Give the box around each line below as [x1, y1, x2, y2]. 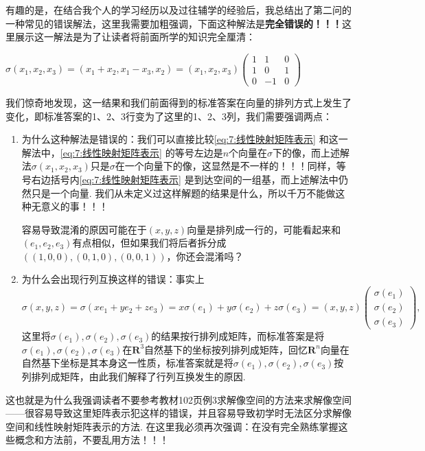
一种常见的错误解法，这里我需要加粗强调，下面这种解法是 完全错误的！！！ [5, 16, 342, 30]
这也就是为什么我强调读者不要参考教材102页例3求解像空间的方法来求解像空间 [5, 392, 352, 406]
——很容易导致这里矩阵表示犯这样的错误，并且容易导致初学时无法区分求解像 [5, 406, 352, 420]
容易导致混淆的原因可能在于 [21, 222, 147, 236]
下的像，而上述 [273, 145, 341, 159]
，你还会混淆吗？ [166, 248, 244, 263]
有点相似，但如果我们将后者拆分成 [72, 235, 227, 250]
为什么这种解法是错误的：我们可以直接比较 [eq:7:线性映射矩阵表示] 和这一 [21, 132, 348, 146]
